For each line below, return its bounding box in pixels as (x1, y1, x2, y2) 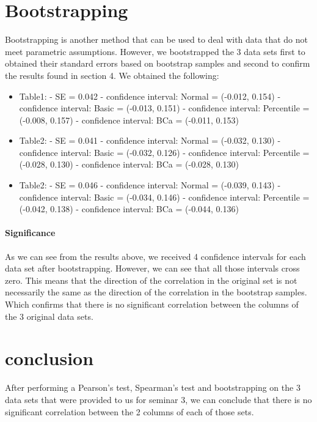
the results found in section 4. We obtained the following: (5, 68, 219, 81)
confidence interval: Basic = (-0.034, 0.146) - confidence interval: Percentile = (19, 190, 310, 203)
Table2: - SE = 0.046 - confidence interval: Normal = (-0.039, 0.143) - (19, 179, 281, 191)
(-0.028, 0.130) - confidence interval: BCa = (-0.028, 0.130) (19, 158, 239, 171)
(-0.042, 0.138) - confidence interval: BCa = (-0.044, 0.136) (19, 202, 239, 215)
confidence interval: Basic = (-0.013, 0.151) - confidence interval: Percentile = (19, 102, 310, 114)
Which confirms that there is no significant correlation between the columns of (5, 298, 299, 311)
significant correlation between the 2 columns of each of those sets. (5, 405, 254, 418)
